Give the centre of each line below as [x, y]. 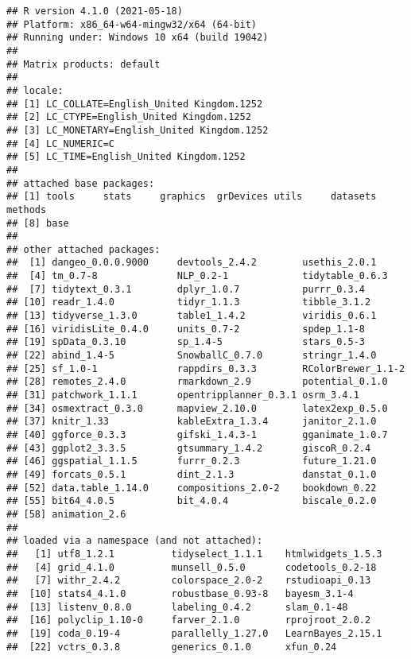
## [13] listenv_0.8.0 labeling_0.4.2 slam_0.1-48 [177, 607]
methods [27, 209]
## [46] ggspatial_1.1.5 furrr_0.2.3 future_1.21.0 [192, 461]
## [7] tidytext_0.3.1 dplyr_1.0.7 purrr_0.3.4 [186, 289]
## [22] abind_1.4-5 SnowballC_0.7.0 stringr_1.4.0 [192, 356]
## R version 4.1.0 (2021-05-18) [95, 11]
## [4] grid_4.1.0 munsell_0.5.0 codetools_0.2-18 [192, 567]
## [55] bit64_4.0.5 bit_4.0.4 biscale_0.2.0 [192, 501]
